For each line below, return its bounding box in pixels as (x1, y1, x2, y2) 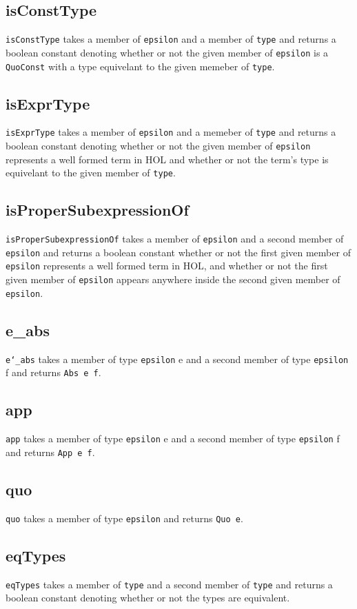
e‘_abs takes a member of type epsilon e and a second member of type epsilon (6, 351, 349, 366)
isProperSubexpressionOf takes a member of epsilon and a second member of (6, 231, 344, 246)
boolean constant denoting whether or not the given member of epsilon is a (6, 45, 329, 59)
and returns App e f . (6, 444, 95, 459)
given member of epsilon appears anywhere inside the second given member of (6, 272, 340, 287)
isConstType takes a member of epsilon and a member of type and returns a (6, 32, 336, 46)
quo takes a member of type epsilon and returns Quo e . (6, 510, 243, 525)
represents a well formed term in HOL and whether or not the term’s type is (6, 152, 329, 166)
